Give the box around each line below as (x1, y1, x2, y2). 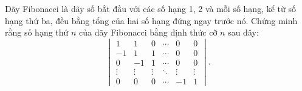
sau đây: (228, 26, 259, 39)
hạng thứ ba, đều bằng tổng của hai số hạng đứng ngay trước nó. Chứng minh (5, 14, 298, 27)
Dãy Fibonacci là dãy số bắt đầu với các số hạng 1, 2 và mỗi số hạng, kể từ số (5, 2, 296, 14)
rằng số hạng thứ (5, 26, 69, 39)
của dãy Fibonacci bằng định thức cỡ (79, 26, 218, 39)
